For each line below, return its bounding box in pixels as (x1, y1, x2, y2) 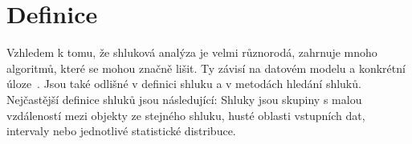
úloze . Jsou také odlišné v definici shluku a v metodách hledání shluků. (6, 75, 361, 92)
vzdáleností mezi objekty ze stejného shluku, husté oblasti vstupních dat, (6, 106, 365, 123)
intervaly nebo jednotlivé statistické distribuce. (6, 122, 236, 139)
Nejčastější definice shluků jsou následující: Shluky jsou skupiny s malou (6, 90, 362, 107)
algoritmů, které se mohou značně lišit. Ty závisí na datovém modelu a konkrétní (6, 59, 406, 76)
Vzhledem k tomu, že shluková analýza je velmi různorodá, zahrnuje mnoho (6, 44, 377, 61)
